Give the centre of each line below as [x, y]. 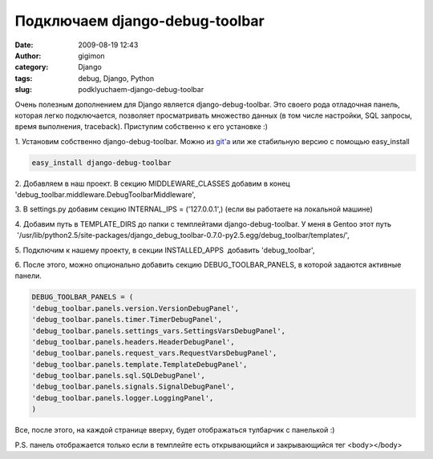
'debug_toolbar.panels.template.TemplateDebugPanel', [140, 364]
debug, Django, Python [116, 78]
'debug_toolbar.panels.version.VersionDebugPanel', [136, 308]
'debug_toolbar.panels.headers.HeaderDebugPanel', [134, 342]
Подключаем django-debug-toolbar [140, 21]
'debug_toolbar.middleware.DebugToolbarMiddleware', [105, 195]
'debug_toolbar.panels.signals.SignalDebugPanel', [134, 387]
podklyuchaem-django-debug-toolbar [141, 90]
